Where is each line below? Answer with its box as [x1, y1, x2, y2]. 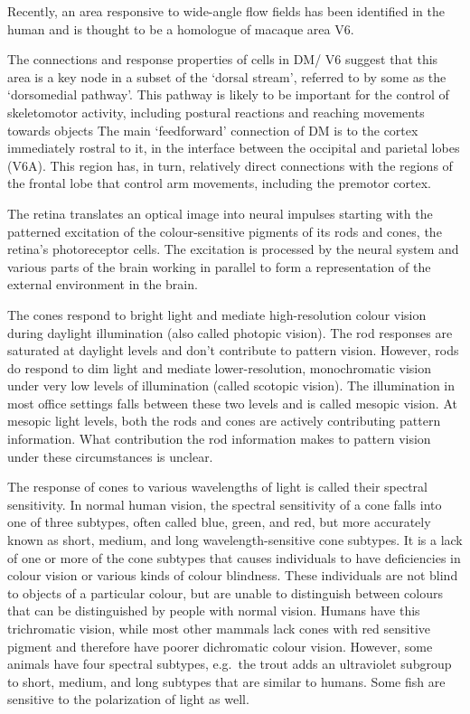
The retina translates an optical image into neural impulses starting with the [7, 203, 433, 222]
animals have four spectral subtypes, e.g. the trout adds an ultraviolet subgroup [7, 654, 452, 673]
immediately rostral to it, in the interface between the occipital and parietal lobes [7, 138, 460, 157]
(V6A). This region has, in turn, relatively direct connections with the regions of [7, 155, 453, 174]
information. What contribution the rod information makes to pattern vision [7, 429, 431, 448]
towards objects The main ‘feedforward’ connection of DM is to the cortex [7, 120, 418, 139]
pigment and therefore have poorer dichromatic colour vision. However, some [7, 636, 433, 655]
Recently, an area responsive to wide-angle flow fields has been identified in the [7, 2, 445, 20]
